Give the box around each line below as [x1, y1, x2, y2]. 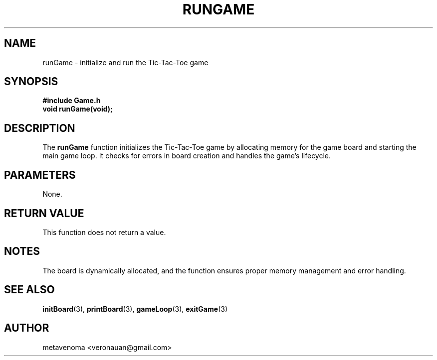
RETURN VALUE [4, 207, 84, 220]
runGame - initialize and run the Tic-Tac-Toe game [42, 58, 209, 67]
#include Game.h [42, 96, 101, 105]
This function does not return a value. [42, 228, 166, 237]
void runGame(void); [42, 105, 113, 114]
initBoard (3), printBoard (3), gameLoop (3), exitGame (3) [42, 304, 227, 313]
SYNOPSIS [4, 75, 58, 88]
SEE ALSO [4, 283, 55, 296]
